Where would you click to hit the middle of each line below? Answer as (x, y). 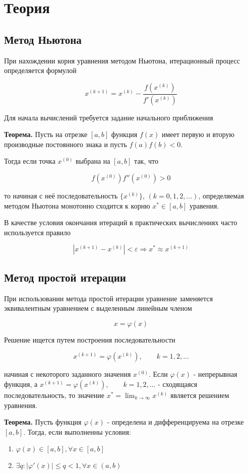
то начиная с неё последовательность (61, 196)
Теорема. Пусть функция (43, 422)
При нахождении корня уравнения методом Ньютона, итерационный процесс (122, 60)
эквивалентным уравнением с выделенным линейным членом (98, 308)
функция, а (21, 384)
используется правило (38, 232)
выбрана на (93, 161)
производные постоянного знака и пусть (66, 144)
